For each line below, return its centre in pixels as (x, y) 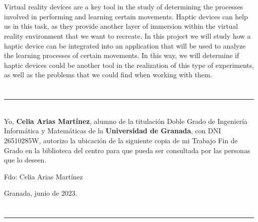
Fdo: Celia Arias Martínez (44, 176)
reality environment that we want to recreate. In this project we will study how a (128, 35)
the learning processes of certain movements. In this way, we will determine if (122, 55)
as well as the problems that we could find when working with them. (108, 75)
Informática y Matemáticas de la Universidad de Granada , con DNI (113, 131)
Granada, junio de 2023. (41, 193)
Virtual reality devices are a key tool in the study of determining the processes (124, 7)
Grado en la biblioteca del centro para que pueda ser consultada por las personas (127, 150)
